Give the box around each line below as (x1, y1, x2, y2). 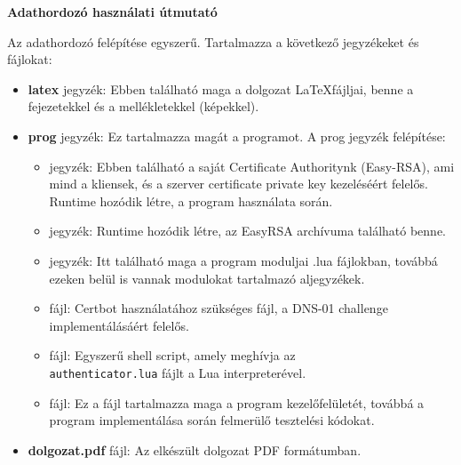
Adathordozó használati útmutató (7, 3, 218, 20)
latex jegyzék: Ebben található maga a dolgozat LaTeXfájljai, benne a (28, 79, 414, 98)
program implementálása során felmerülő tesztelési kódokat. (49, 411, 375, 429)
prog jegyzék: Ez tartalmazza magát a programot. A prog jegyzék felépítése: (28, 126, 446, 145)
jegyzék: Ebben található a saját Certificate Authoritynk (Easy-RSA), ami (49, 156, 455, 175)
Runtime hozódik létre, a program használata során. (49, 191, 333, 210)
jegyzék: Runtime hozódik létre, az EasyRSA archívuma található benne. (49, 221, 447, 240)
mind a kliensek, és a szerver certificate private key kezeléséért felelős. (49, 174, 428, 193)
